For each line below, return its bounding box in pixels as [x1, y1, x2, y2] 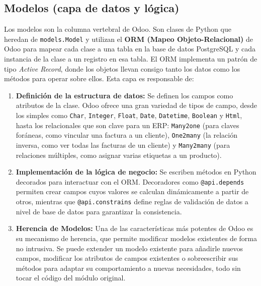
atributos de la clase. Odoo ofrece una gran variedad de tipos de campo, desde [16, 100, 257, 110]
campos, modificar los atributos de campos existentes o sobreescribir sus [16, 253, 238, 263]
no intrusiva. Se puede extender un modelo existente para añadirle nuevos [16, 243, 243, 253]
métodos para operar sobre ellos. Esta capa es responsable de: [4, 73, 194, 84]
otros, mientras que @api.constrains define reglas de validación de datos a [16, 196, 248, 207]
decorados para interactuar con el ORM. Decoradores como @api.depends [16, 176, 244, 187]
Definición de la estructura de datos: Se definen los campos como [16, 90, 233, 100]
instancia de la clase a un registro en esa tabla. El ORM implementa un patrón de [4, 53, 257, 64]
